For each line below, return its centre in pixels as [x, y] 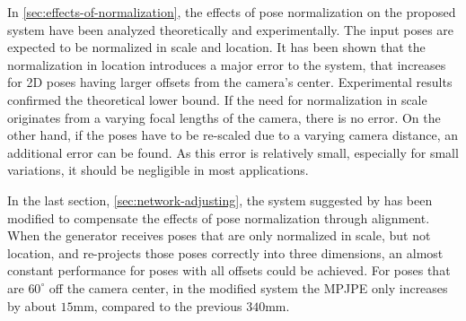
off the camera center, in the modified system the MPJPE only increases [248, 287]
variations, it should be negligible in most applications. [158, 170]
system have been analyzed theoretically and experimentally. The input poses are [231, 29]
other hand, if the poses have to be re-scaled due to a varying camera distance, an [233, 135]
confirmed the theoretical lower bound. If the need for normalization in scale [217, 99]
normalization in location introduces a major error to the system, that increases [227, 64]
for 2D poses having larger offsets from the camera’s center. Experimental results [230, 82]
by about [32, 305]
